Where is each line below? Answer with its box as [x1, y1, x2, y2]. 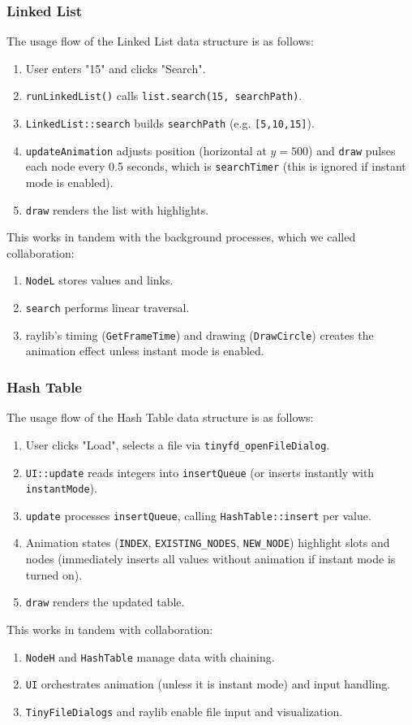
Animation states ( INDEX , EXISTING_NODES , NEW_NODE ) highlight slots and [25, 534, 390, 551]
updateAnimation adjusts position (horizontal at [25, 141, 267, 158]
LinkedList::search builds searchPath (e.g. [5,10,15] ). [25, 115, 315, 132]
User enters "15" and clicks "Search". [25, 59, 206, 76]
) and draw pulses [308, 141, 396, 158]
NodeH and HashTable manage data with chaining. [25, 648, 275, 665]
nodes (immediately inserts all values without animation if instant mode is [25, 550, 396, 567]
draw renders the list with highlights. [25, 201, 209, 218]
